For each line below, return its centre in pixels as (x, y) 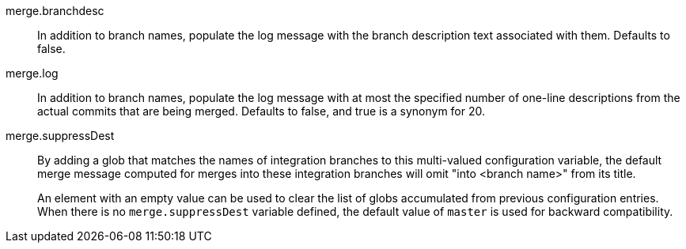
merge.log (32, 73)
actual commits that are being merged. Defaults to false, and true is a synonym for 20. (262, 111)
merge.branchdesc (55, 11)
